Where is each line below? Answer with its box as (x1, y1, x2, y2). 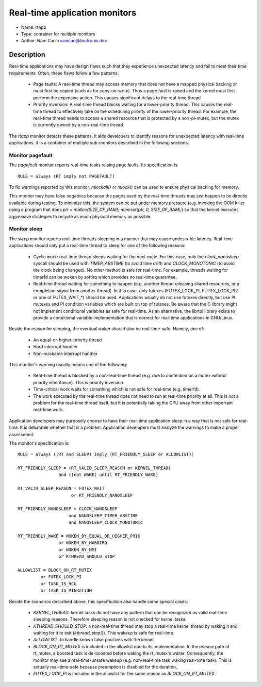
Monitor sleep (9, 226, 43, 232)
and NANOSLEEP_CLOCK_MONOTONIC (68, 520, 143, 525)
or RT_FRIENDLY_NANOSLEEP (71, 493, 133, 498)
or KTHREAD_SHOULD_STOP (58, 554, 115, 559)
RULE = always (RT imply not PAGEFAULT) (17, 173, 115, 179)
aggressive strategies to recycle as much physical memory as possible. (9, 213, 152, 219)
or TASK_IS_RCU (40, 581, 77, 586)
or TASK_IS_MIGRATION (40, 588, 92, 593)
